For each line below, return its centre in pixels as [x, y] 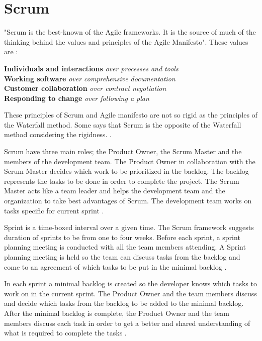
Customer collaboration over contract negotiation [85, 88]
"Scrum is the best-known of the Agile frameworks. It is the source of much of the [130, 32]
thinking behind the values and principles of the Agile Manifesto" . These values [126, 41]
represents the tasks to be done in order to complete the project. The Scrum [122, 181]
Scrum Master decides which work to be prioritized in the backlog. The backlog [126, 171]
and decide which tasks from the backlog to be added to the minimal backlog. [124, 303]
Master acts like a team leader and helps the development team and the [115, 191]
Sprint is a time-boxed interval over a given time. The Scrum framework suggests [129, 227]
